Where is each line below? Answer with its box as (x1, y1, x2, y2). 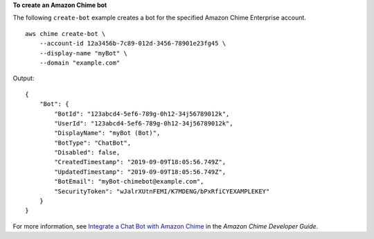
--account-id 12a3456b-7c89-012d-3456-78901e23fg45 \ (39, 39, 226, 48)
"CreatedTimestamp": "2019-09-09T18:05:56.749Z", (54, 158, 226, 166)
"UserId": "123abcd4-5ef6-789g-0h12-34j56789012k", (54, 119, 233, 127)
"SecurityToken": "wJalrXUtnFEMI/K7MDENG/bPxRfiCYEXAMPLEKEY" (54, 187, 270, 195)
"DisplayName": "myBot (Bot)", (54, 129, 161, 137)
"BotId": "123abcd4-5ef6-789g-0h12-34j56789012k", (54, 109, 230, 118)
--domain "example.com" (39, 59, 121, 67)
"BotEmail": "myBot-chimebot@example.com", (54, 177, 204, 186)
